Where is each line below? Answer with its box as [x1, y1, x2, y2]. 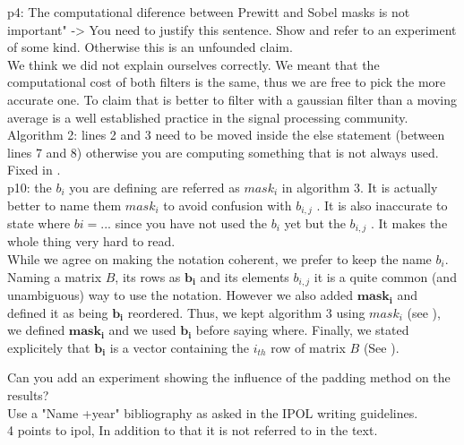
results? [7, 386, 49, 405]
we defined [7, 321, 65, 339]
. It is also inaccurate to [316, 195, 448, 214]
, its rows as [115, 267, 181, 286]
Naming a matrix [7, 267, 102, 286]
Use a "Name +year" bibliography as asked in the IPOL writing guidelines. [7, 403, 418, 422]
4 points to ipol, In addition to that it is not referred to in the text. [7, 421, 378, 440]
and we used [108, 321, 176, 339]
